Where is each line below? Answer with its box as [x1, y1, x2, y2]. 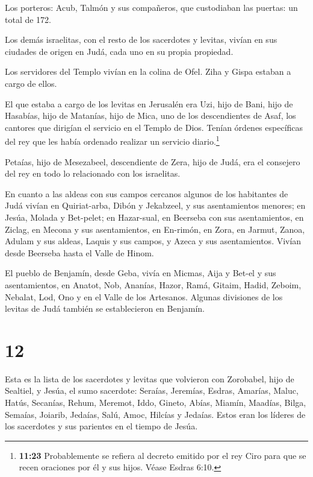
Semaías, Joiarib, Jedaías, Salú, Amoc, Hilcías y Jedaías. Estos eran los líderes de [5, 408, 306, 420]
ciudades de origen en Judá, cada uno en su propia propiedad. [5, 45, 234, 57]
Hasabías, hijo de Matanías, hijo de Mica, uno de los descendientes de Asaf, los [5, 109, 296, 122]
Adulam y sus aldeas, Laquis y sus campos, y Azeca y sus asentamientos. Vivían [5, 235, 302, 247]
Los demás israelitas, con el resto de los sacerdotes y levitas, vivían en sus [5, 33, 277, 46]
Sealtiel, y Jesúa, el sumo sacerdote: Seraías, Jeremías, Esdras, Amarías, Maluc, [5, 384, 299, 397]
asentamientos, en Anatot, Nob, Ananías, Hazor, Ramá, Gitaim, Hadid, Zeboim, [5, 278, 302, 291]
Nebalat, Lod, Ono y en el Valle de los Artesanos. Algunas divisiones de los [5, 290, 283, 303]
